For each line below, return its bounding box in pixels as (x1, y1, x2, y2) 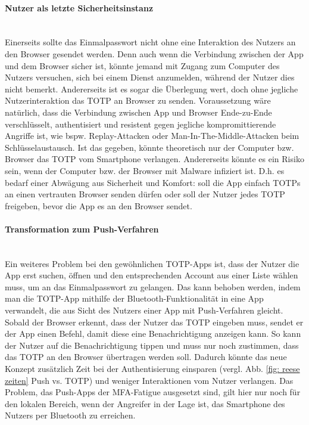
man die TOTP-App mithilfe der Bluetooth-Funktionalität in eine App (5, 292, 264, 305)
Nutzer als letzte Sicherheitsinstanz (5, 1, 154, 14)
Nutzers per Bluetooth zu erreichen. (5, 409, 136, 421)
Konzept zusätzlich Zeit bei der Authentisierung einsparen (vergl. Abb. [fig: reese (5, 362, 300, 375)
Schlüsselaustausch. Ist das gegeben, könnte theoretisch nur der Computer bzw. (5, 141, 294, 153)
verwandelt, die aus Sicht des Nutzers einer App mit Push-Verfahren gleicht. (5, 304, 283, 317)
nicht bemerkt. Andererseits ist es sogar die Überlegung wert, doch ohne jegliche (5, 82, 298, 95)
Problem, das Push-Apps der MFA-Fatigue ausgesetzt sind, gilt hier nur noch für (5, 386, 301, 398)
